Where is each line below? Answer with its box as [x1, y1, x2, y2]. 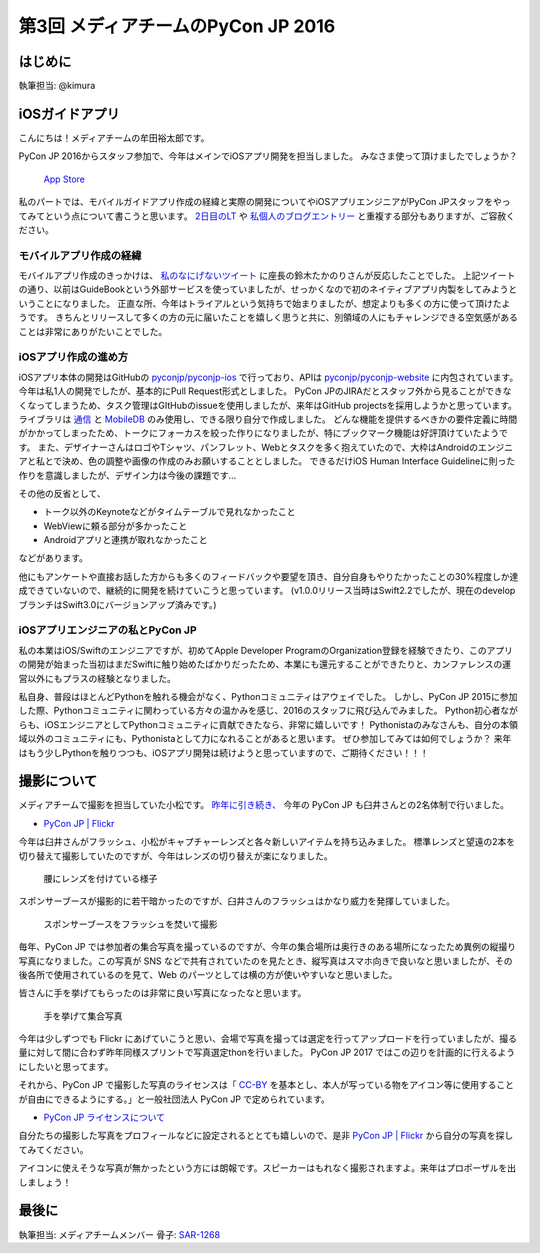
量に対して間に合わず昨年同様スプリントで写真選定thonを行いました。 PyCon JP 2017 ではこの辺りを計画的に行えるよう [18, 1046, 516, 1059]
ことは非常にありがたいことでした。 [18, 325, 168, 337]
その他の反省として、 [18, 487, 106, 499]
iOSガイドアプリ [18, 105, 120, 122]
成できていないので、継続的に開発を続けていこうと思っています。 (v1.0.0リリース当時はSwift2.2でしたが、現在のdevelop [18, 585, 516, 597]
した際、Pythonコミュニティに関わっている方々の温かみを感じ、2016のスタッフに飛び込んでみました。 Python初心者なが [18, 705, 519, 717]
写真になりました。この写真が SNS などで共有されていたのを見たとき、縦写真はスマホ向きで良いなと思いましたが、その [18, 955, 514, 967]
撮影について [18, 773, 98, 790]
